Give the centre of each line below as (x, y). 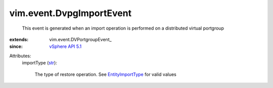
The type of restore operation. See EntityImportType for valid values (105, 74)
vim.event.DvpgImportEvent (70, 13)
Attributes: (20, 56)
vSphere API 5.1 (65, 47)
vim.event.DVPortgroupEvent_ (80, 39)
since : (16, 47)
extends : (19, 39)
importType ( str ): (40, 63)
